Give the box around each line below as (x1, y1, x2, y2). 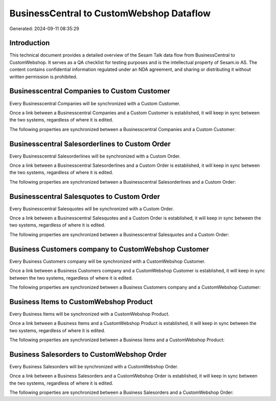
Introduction (9, 39, 50, 47)
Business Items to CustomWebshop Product (9, 297, 153, 306)
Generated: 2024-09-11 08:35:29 (9, 26, 79, 32)
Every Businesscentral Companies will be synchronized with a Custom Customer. (9, 100, 181, 107)
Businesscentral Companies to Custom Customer (9, 87, 171, 95)
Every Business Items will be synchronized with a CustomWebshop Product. (9, 311, 170, 317)
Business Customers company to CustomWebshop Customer (9, 245, 210, 254)
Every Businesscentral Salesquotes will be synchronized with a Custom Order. (9, 206, 174, 212)
